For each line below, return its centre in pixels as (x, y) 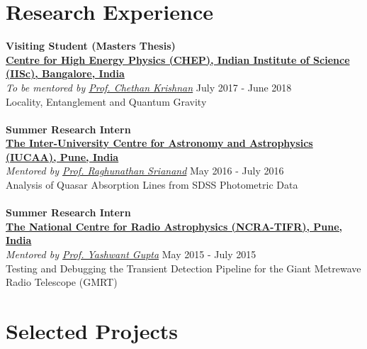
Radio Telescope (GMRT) (62, 282)
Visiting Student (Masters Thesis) (91, 46)
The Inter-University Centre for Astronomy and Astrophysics (159, 143)
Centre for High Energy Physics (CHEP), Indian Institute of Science (178, 59)
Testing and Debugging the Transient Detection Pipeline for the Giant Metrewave (183, 268)
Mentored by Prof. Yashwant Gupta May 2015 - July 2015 (131, 254)
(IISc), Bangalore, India (65, 73)
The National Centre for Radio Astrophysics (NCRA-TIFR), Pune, (174, 226)
